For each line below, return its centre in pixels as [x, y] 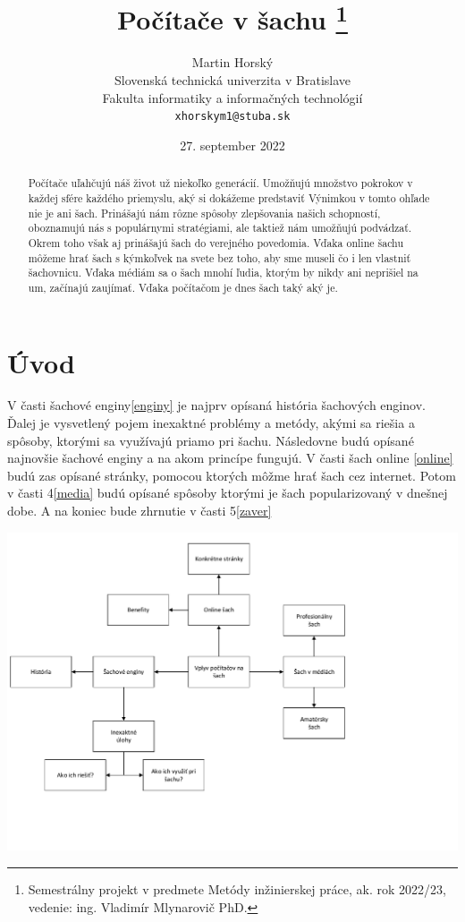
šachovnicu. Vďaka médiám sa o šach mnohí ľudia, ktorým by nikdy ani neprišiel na [223, 273]
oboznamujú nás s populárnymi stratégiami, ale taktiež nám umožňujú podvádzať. [220, 228]
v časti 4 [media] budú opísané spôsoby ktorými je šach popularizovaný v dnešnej [228, 493]
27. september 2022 [232, 145]
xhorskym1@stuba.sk [232, 117]
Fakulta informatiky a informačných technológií [232, 97]
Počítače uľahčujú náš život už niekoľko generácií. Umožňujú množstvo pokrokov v [220, 183]
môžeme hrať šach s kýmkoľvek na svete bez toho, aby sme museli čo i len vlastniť [220, 257]
